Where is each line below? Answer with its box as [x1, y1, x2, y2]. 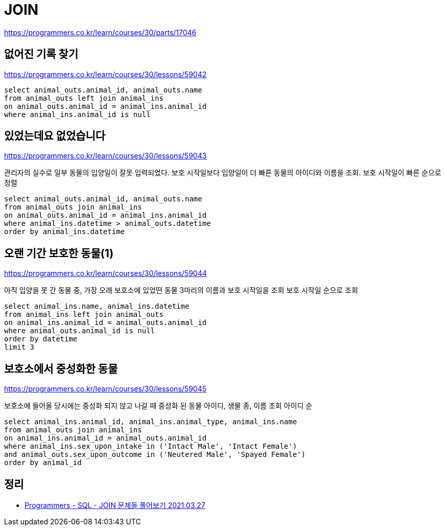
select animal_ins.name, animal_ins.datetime [4, 302, 190, 311]
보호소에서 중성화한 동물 [4, 362, 118, 375]
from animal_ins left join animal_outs [4, 310, 163, 319]
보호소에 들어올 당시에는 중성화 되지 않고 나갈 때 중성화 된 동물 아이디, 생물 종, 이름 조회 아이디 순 [4, 401, 313, 410]
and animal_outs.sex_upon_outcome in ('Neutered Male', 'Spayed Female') [4, 450, 306, 459]
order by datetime [4, 335, 78, 343]
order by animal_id [4, 458, 82, 467]
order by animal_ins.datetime [4, 227, 125, 236]
